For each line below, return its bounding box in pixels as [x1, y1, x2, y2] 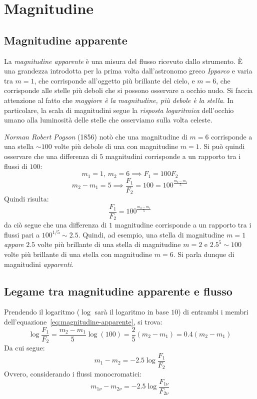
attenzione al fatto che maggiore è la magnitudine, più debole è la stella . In [4, 94, 234, 105]
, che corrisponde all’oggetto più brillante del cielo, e [34, 75, 195, 85]
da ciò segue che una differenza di [4, 219, 107, 230]
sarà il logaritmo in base [94, 306, 169, 317]
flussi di [4, 160, 27, 171]
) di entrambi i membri [178, 306, 248, 317]
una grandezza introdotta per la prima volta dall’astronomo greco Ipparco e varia [4, 65, 252, 76]
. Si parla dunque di [173, 248, 234, 259]
